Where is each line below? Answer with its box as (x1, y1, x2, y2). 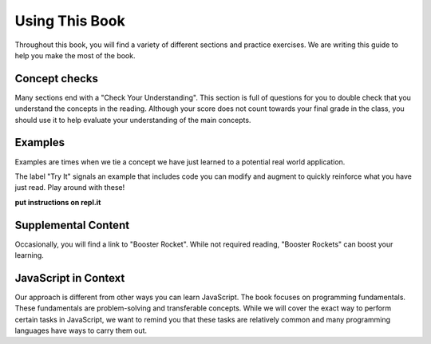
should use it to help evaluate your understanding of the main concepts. (14, 115, 251, 125)
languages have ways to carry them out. (14, 326, 148, 335)
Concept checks (14, 72, 99, 85)
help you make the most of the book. (14, 50, 136, 60)
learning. (14, 251, 44, 259)
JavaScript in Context (14, 271, 125, 285)
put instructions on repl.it (14, 197, 101, 207)
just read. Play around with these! (14, 183, 125, 192)
